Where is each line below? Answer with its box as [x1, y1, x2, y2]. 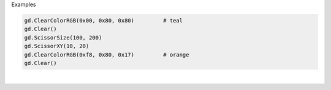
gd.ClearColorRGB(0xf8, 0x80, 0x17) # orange [24, 51, 189, 58]
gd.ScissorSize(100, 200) [24, 34, 102, 41]
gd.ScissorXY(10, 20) [24, 43, 89, 50]
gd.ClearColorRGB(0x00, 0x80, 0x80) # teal [24, 17, 183, 24]
